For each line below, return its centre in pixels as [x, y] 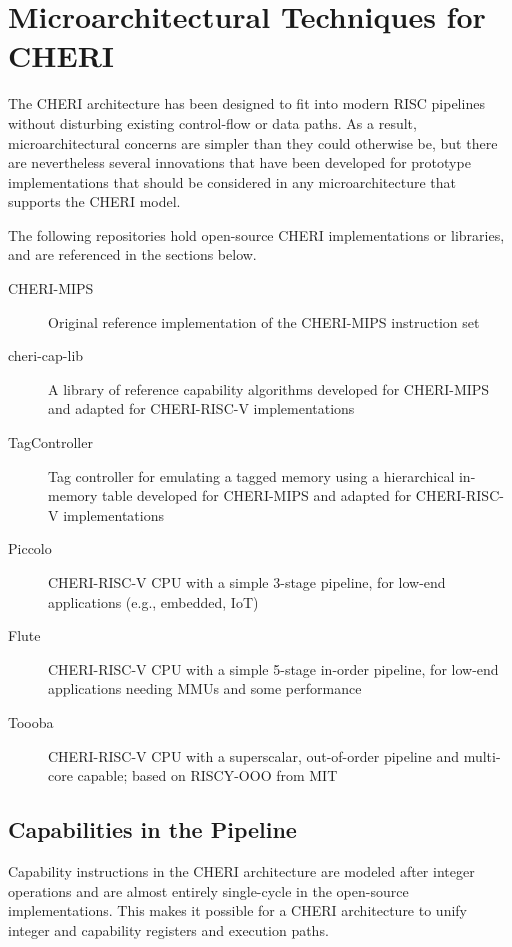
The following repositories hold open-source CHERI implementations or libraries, [256, 234]
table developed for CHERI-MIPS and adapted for [257, 495]
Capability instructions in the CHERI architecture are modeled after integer [241, 870]
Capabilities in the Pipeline [152, 829]
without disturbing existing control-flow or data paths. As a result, [212, 122]
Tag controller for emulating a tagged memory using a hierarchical [251, 475]
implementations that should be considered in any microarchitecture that [232, 181]
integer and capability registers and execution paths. [168, 929]
